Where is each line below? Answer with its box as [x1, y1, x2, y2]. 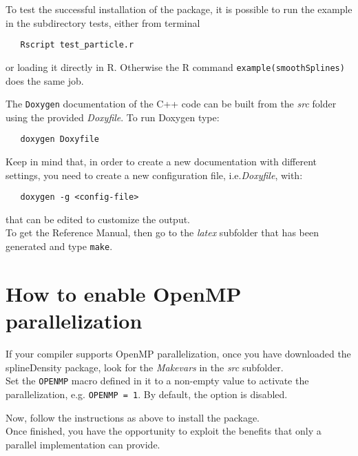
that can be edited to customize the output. [6, 211, 191, 226]
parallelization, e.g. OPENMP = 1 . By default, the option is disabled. [6, 386, 288, 401]
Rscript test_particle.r [20, 40, 134, 50]
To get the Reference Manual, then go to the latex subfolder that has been [6, 225, 319, 240]
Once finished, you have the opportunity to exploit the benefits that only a [6, 424, 322, 438]
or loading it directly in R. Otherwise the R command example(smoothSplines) [6, 59, 345, 74]
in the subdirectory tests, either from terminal [6, 15, 200, 30]
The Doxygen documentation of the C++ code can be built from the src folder [6, 96, 337, 111]
